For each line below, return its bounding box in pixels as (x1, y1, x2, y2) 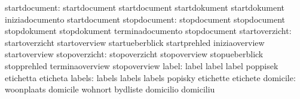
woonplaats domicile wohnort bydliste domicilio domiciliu (5, 83, 215, 95)
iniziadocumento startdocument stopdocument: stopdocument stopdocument (5, 13, 285, 25)
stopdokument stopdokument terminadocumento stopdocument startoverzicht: (5, 24, 292, 37)
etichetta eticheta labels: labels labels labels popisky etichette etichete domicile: (5, 71, 296, 83)
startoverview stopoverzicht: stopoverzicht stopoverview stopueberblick (5, 48, 264, 60)
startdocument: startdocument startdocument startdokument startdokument (5, 1, 285, 13)
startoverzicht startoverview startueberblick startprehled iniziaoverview (5, 36, 265, 48)
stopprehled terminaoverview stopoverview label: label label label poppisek (5, 59, 278, 72)
